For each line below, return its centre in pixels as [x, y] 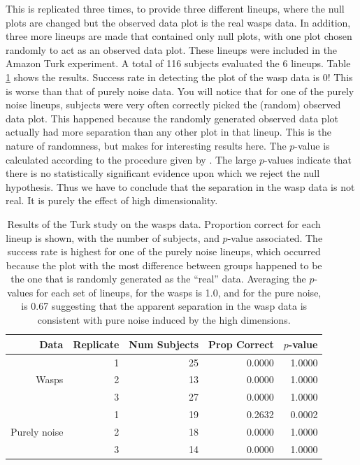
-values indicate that [308, 159]
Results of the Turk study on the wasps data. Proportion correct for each [164, 223]
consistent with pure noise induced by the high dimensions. [164, 320]
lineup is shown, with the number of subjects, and [113, 237]
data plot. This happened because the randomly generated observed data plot [172, 118]
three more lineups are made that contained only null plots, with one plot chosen [179, 36]
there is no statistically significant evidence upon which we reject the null [163, 173]
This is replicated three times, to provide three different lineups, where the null [175, 8]
